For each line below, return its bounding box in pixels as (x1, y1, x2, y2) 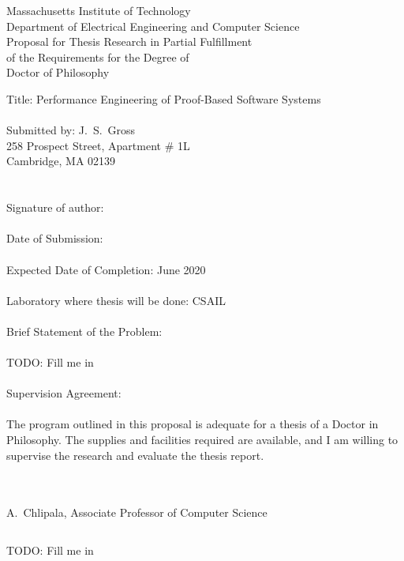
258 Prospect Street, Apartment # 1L (6, 137, 190, 153)
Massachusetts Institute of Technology (6, 2, 191, 18)
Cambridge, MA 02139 (6, 152, 116, 169)
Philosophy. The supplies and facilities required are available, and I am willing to (6, 431, 398, 448)
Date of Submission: (6, 230, 103, 247)
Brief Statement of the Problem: (6, 322, 163, 339)
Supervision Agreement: (6, 385, 122, 401)
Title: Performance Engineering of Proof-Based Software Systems (6, 90, 321, 107)
